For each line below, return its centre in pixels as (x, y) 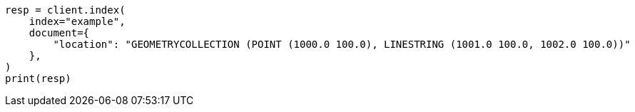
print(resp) (38, 78)
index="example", (77, 21)
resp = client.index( (65, 10)
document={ (59, 33)
